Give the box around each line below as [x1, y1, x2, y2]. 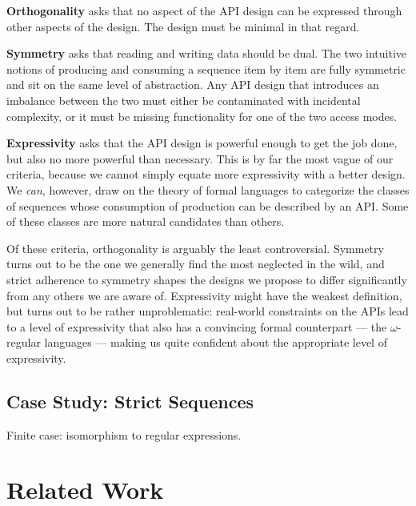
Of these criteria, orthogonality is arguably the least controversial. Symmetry [6, 239, 384, 256]
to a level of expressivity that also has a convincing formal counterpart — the [6, 318, 387, 335]
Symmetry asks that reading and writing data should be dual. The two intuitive [6, 45, 407, 62]
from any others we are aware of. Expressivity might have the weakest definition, [6, 287, 402, 303]
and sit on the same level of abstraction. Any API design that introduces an [6, 76, 379, 93]
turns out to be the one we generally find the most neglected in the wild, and [6, 255, 385, 272]
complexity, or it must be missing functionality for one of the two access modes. [6, 107, 398, 124]
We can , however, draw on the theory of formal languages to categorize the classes [6, 181, 410, 198]
